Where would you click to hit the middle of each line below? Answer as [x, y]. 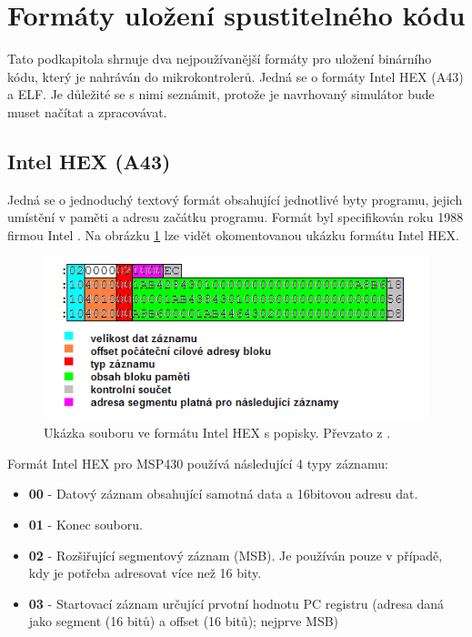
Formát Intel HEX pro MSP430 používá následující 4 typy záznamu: [198, 463]
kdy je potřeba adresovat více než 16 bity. [145, 573]
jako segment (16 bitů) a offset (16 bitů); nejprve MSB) [184, 621]
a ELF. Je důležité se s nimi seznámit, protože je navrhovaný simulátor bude [221, 94]
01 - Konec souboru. [85, 525]
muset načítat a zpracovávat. [87, 111]
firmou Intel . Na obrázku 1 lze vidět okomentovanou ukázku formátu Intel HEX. [233, 234]
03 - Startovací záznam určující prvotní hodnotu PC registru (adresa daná [236, 603]
